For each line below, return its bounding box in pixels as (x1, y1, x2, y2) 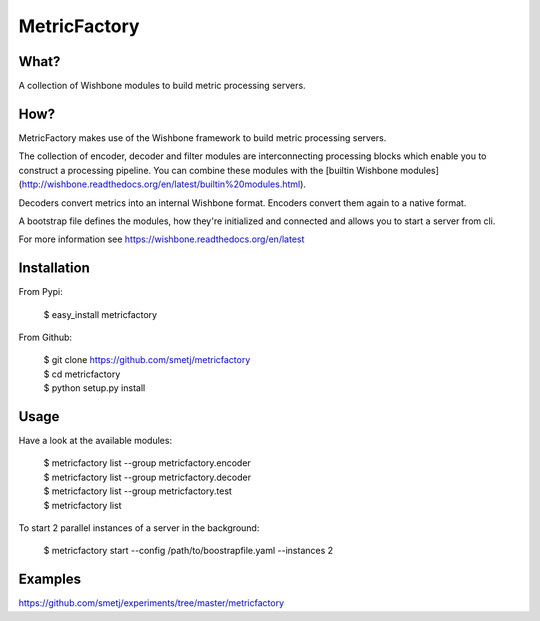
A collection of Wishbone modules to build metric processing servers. (18, 80, 306, 92)
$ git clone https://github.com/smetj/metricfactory (43, 354, 251, 366)
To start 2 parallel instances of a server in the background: (18, 522, 260, 534)
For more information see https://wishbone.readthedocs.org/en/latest (18, 233, 305, 245)
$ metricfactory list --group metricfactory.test (43, 485, 232, 497)
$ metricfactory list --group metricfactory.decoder (43, 471, 252, 483)
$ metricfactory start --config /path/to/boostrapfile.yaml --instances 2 (43, 545, 334, 557)
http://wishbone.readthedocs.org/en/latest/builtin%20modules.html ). (21, 178, 307, 190)
